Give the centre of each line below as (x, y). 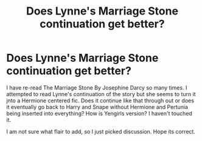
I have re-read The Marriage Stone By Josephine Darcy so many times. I (97, 87)
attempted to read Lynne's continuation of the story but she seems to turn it (101, 94)
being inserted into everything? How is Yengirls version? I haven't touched (99, 113)
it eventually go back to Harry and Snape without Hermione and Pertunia (97, 107)
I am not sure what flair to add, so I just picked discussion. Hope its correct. (101, 131)
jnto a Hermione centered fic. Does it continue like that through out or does (100, 100)
